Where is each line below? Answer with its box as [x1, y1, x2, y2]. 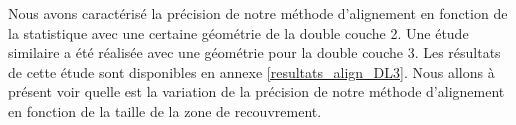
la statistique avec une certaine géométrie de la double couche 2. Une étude [8, 22, 469, 43]
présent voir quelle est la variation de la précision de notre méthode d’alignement [8, 81, 505, 102]
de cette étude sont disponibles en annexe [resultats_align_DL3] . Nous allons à [8, 61, 495, 82]
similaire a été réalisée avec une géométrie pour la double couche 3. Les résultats [8, 42, 501, 63]
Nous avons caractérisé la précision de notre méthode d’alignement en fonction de [8, 3, 508, 23]
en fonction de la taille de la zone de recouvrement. [8, 100, 322, 121]
